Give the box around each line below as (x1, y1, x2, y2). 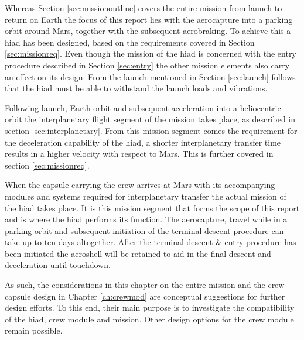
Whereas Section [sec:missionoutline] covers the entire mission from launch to (5, 2, 282, 13)
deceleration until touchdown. (5, 259, 111, 271)
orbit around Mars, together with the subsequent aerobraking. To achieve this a (5, 25, 291, 37)
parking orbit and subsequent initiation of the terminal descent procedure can (5, 224, 284, 236)
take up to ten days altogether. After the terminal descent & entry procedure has (5, 236, 296, 248)
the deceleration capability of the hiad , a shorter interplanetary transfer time (5, 136, 281, 148)
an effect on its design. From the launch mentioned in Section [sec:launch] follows (5, 70, 296, 83)
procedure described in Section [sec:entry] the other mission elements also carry (5, 59, 290, 71)
